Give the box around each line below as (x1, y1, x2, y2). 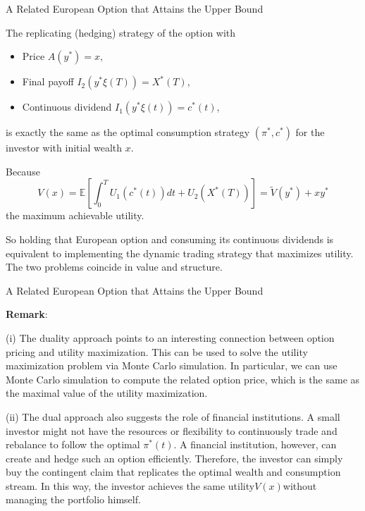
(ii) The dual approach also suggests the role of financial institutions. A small (6, 409, 340, 424)
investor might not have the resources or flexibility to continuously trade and (6, 423, 338, 438)
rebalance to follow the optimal (6, 437, 140, 452)
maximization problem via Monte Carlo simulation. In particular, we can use (6, 358, 338, 373)
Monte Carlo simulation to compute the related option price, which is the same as (6, 371, 360, 386)
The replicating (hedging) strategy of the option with (6, 25, 236, 39)
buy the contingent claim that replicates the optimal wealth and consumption (6, 464, 341, 479)
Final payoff (22, 74, 74, 89)
